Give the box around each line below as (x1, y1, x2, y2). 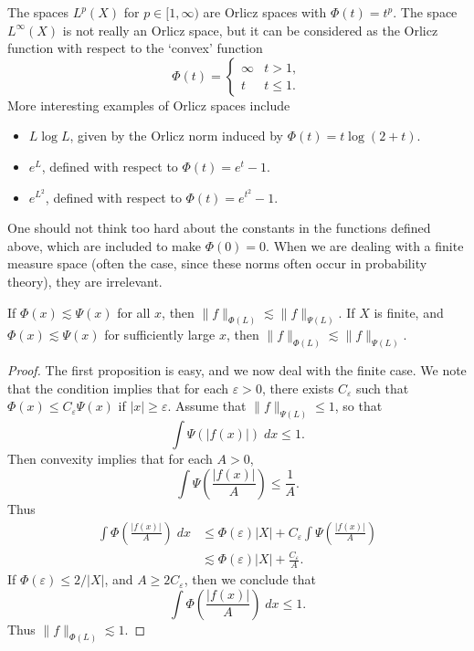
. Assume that (167, 396, 247, 415)
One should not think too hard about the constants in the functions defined (7, 218, 431, 237)
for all (117, 302, 151, 321)
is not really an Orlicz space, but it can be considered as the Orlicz (62, 20, 438, 39)
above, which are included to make (7, 236, 201, 255)
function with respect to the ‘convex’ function (7, 38, 263, 58)
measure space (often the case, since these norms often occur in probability (7, 254, 427, 273)
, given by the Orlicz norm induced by (69, 126, 283, 145)
